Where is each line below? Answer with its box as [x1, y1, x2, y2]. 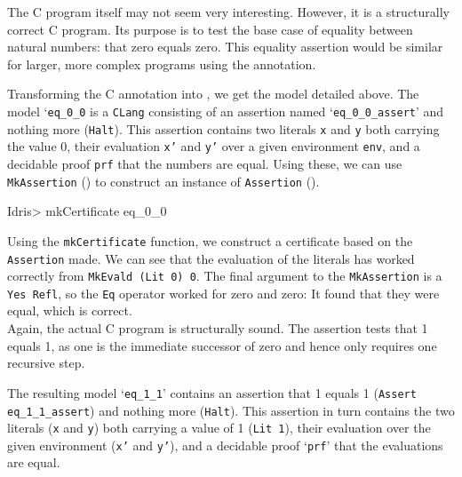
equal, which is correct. [7, 301, 132, 320]
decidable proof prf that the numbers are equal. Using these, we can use [7, 154, 402, 172]
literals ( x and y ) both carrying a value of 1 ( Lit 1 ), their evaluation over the [7, 418, 431, 437]
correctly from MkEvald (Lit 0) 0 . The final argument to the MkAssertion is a [7, 266, 442, 285]
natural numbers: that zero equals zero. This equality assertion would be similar [7, 37, 443, 56]
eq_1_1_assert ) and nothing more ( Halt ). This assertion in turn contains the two [7, 401, 455, 419]
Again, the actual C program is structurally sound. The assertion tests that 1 [7, 319, 428, 338]
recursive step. [7, 354, 85, 372]
